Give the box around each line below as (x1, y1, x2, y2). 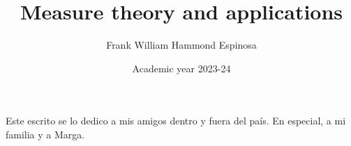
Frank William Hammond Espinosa (106, 38, 257, 52)
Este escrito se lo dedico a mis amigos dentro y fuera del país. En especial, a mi (6, 113, 346, 128)
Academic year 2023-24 (132, 60, 231, 75)
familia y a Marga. (6, 127, 85, 141)
